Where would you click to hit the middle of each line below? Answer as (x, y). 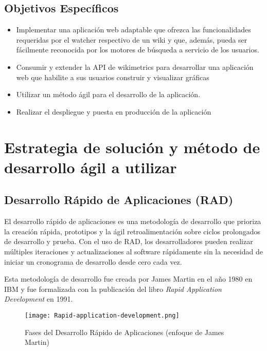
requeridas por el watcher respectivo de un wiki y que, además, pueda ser (132, 39)
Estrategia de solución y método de (132, 147)
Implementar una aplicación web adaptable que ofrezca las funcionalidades (133, 30)
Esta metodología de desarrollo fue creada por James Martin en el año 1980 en (128, 279)
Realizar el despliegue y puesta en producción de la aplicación (114, 111)
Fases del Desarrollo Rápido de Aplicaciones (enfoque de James (124, 332)
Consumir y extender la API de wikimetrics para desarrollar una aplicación (135, 67)
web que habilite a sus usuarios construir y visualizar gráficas (113, 77)
